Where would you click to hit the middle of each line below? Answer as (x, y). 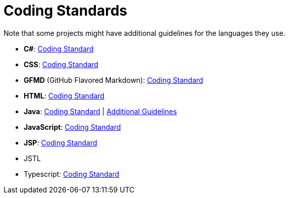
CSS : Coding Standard (61, 64)
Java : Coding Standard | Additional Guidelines (100, 111)
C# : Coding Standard (59, 48)
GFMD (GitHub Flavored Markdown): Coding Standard (113, 80)
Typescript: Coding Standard (72, 174)
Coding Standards (66, 11)
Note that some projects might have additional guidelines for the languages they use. (144, 33)
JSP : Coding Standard (61, 142)
